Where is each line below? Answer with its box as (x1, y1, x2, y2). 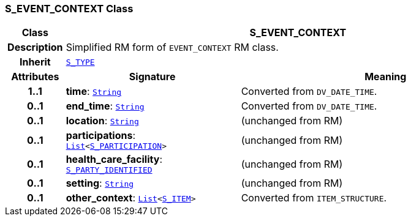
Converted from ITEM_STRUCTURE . (241, 192, 387, 204)
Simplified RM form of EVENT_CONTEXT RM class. (66, 41, 279, 54)
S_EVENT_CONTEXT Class (5, 2, 134, 15)
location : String (66, 114, 139, 127)
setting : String (66, 177, 134, 190)
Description (7, 41, 63, 54)
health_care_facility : (66, 153, 162, 166)
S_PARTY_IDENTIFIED (66, 165, 153, 175)
